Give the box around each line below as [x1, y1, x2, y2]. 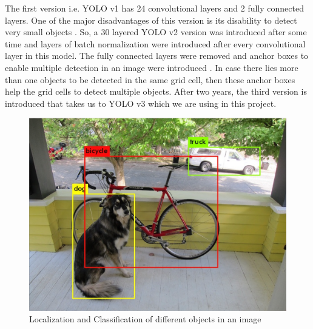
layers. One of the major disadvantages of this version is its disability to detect [5, 13, 297, 26]
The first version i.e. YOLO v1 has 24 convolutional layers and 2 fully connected [5, 2, 304, 14]
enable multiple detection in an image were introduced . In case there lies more [5, 61, 298, 73]
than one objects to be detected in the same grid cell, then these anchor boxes [5, 73, 295, 86]
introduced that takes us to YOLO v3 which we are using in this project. [5, 97, 277, 109]
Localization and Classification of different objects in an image [29, 313, 261, 325]
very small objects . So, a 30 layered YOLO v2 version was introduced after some [5, 25, 307, 38]
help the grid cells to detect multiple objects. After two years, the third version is [5, 85, 307, 98]
